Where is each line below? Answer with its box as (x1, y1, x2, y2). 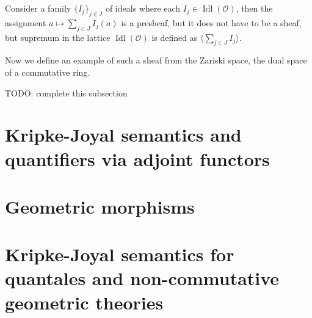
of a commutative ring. (5, 65, 90, 78)
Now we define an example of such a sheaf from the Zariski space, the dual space (5, 54, 307, 67)
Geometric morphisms (5, 193, 195, 219)
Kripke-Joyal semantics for (5, 242, 234, 267)
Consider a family (5, 2, 71, 14)
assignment (5, 16, 46, 29)
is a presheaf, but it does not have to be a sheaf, (121, 16, 302, 29)
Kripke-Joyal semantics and (5, 122, 242, 147)
